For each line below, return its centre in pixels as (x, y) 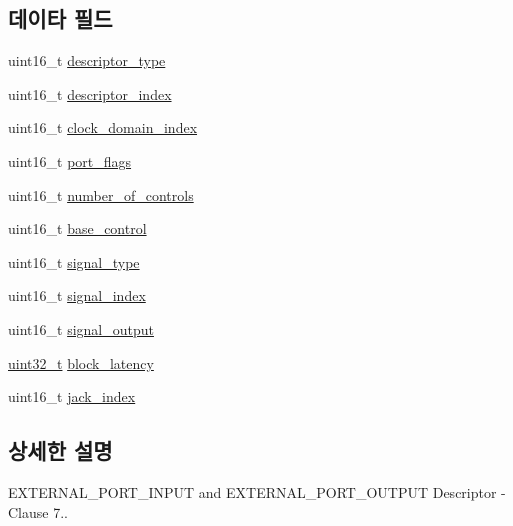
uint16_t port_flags (70, 160)
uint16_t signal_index (77, 295)
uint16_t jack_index (72, 396)
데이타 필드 (60, 18)
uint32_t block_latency (81, 362)
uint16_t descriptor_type (87, 60)
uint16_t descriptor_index (90, 93)
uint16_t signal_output (81, 328)
